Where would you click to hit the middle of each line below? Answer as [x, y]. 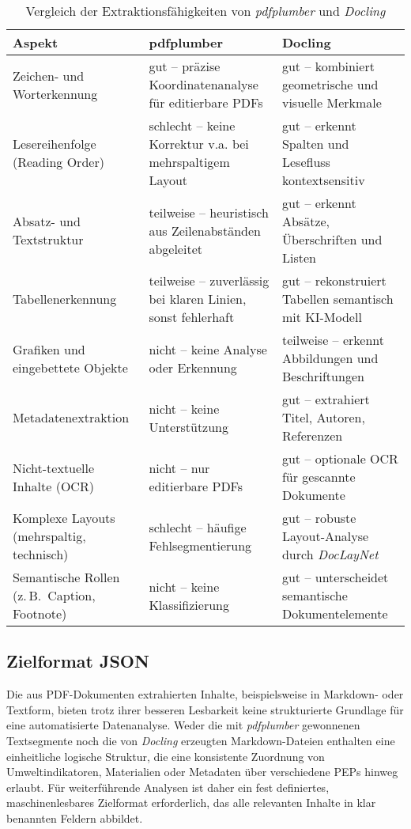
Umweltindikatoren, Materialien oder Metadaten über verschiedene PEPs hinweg [202, 772]
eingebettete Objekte [70, 367]
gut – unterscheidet [335, 577]
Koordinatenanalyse [204, 84]
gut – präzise [185, 66]
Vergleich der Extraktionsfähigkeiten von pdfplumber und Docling [205, 11]
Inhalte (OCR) [53, 486]
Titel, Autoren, [323, 417]
